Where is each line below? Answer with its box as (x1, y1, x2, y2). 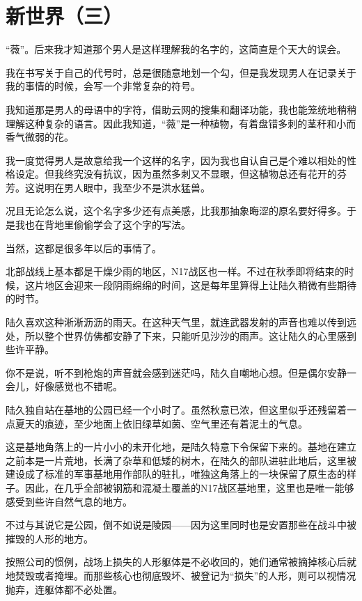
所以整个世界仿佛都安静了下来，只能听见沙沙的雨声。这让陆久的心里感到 (24, 328, 356, 343)
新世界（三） (6, 1, 123, 30)
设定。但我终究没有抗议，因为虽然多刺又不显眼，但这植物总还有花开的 (15, 166, 337, 181)
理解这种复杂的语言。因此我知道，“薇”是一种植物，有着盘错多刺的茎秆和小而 (6, 116, 356, 130)
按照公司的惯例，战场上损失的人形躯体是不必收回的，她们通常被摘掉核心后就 (6, 554, 356, 569)
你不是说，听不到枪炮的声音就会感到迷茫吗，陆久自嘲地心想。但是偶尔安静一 (6, 365, 356, 380)
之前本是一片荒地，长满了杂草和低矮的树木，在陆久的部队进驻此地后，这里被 (6, 453, 356, 467)
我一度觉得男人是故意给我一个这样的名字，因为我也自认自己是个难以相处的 (6, 153, 347, 167)
